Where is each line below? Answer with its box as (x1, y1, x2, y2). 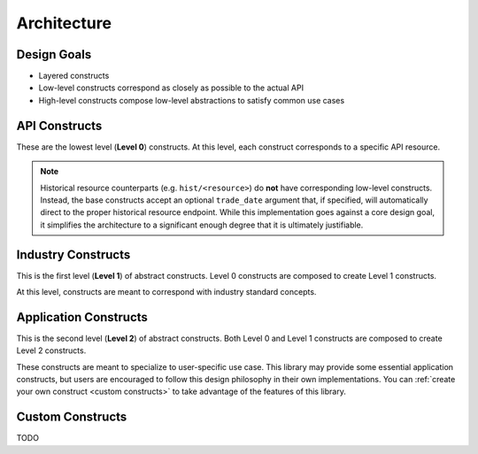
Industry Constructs (16, 247, 131, 262)
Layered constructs (38, 71, 110, 81)
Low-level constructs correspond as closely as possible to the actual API (38, 82, 305, 93)
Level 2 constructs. (16, 345, 87, 356)
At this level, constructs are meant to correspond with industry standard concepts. (16, 287, 317, 296)
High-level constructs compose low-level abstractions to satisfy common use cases (38, 95, 345, 105)
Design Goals (16, 47, 92, 62)
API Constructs (16, 118, 103, 133)
